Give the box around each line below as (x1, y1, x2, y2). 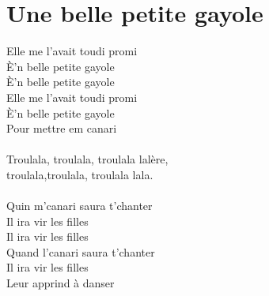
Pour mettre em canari (6, 120, 117, 137)
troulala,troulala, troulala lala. (6, 166, 153, 182)
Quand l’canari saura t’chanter (6, 243, 155, 260)
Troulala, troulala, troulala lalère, (6, 151, 169, 167)
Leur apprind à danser (6, 275, 115, 291)
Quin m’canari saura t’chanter (6, 197, 153, 214)
